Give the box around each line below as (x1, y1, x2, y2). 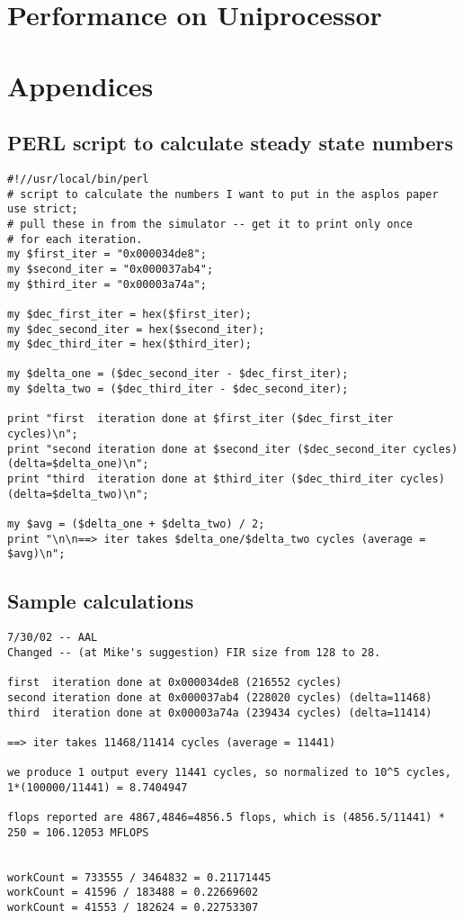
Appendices (7, 67, 154, 104)
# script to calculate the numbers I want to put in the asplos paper (7, 187, 439, 201)
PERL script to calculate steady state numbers (7, 129, 453, 157)
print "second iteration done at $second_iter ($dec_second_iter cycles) (7, 442, 459, 455)
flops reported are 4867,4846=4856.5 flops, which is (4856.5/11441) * (7, 811, 445, 825)
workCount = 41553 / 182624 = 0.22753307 (7, 901, 259, 915)
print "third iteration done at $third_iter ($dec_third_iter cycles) (7, 473, 445, 486)
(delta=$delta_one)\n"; (7, 457, 149, 471)
